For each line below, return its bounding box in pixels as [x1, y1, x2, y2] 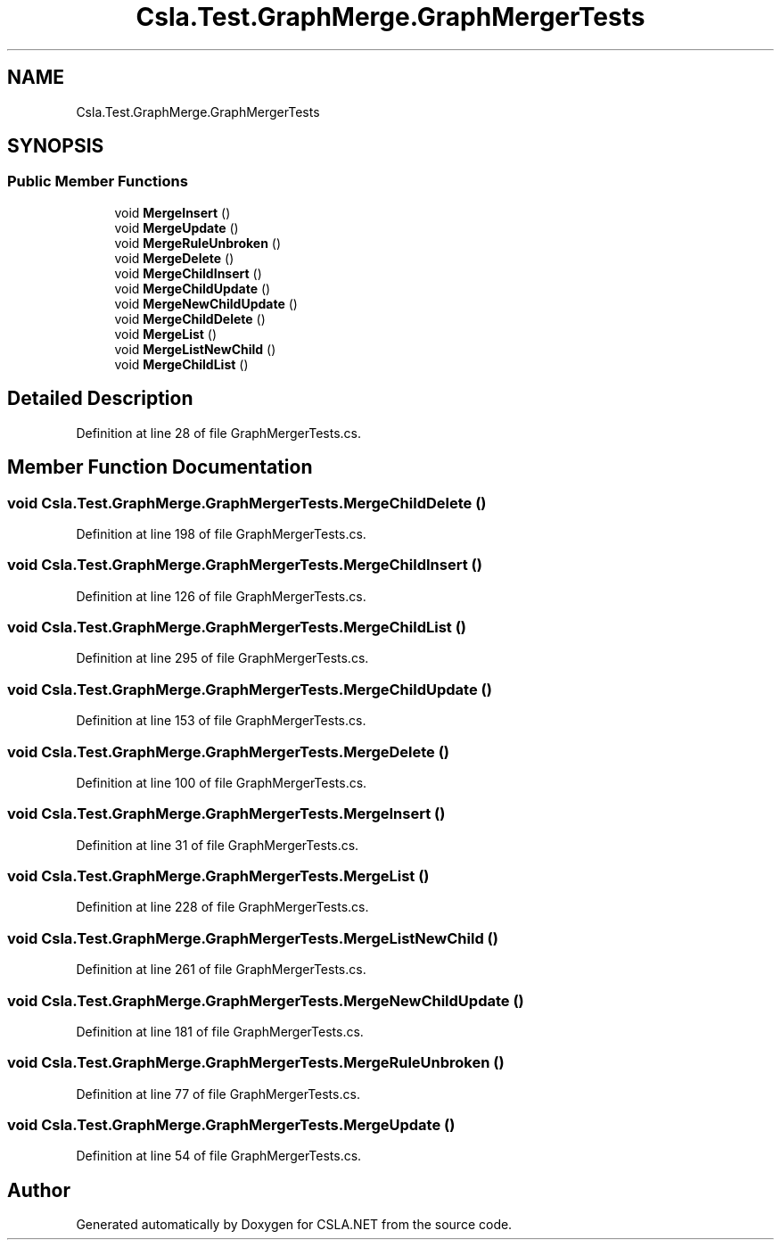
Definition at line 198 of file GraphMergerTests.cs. [76, 525, 366, 541]
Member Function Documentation [7, 456, 313, 479]
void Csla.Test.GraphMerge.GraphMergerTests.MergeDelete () [7, 742, 450, 761]
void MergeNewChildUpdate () [114, 295, 298, 311]
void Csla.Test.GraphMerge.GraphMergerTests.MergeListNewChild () [7, 929, 498, 947]
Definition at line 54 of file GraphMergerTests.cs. [76, 1148, 362, 1164]
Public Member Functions [7, 172, 188, 191]
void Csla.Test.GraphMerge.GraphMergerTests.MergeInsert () [7, 805, 446, 823]
